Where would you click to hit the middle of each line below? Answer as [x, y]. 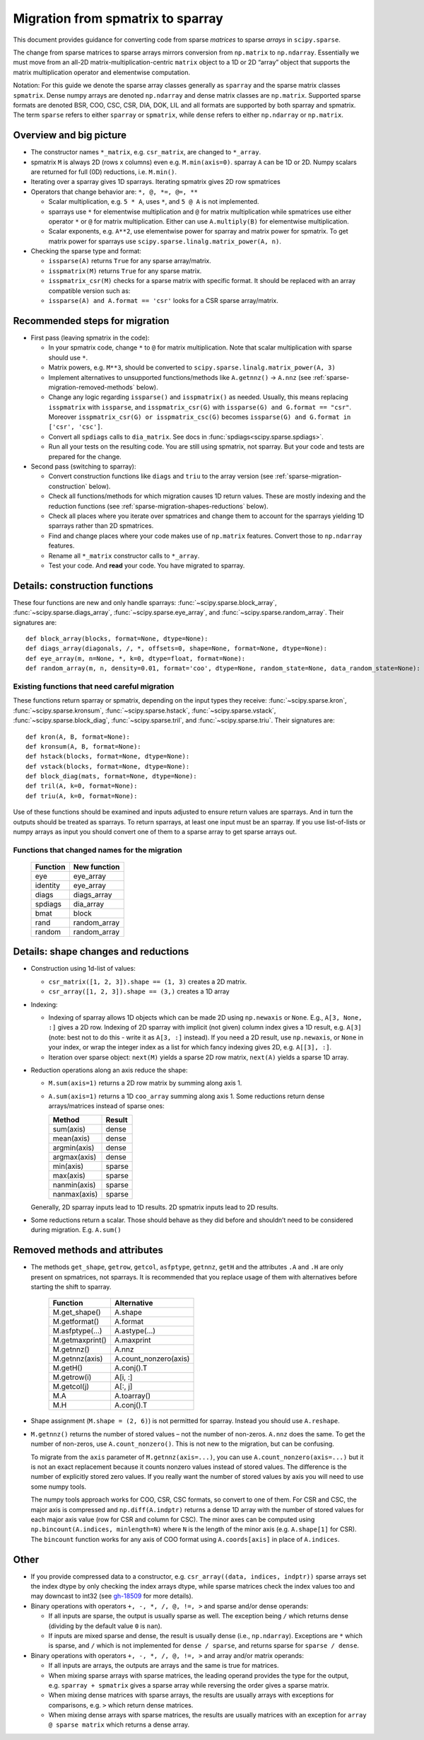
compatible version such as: [89, 291]
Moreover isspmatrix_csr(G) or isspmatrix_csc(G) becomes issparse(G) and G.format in [200, 417]
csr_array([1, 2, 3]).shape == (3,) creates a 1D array [139, 991]
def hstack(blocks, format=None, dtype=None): [108, 756]
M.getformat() [76, 1322]
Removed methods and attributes [88, 1250]
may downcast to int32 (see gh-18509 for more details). [112, 1596]
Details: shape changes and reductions [101, 952]
